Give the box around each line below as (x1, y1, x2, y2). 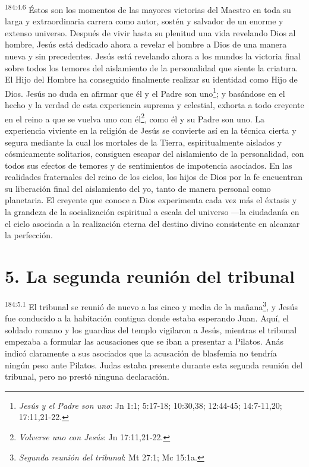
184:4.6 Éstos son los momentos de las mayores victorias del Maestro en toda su (5, 2, 291, 15)
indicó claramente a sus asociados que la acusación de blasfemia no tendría (5, 347, 277, 359)
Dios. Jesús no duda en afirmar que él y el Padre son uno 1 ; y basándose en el (5, 85, 285, 99)
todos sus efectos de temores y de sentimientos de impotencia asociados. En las (5, 159, 292, 171)
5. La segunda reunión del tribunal (5, 264, 295, 288)
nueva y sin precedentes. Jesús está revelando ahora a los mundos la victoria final (5, 50, 301, 62)
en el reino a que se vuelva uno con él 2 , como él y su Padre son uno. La (5, 111, 264, 125)
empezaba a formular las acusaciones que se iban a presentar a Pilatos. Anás (5, 335, 284, 348)
